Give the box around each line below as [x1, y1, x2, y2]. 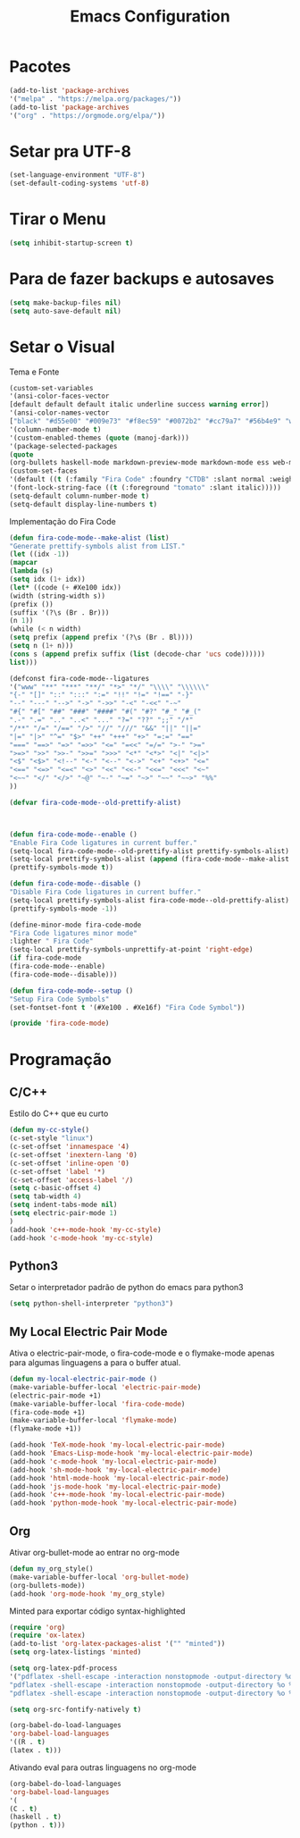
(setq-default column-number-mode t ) [9, 491, 150, 500]
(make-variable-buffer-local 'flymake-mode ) [9, 1416, 178, 1425]
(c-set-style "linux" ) [9, 1134, 94, 1143]
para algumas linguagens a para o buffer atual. [9, 1357, 181, 1368]
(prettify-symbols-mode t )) [9, 863, 114, 872]
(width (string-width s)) [9, 592, 105, 600]
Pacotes [9, 56, 71, 77]
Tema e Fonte [9, 366, 60, 377]
